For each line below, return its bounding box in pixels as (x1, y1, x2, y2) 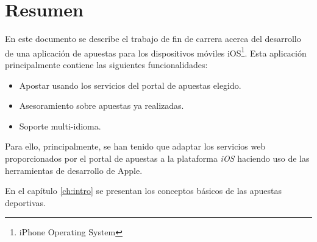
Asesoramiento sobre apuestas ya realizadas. (19, 99, 184, 112)
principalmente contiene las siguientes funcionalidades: (5, 58, 208, 71)
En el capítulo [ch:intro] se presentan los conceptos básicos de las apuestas (5, 184, 282, 197)
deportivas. (5, 196, 46, 209)
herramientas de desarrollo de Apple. (5, 164, 143, 176)
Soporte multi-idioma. (19, 119, 101, 132)
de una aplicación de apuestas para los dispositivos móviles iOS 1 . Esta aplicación (5, 44, 307, 59)
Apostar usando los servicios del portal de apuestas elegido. (19, 78, 241, 91)
